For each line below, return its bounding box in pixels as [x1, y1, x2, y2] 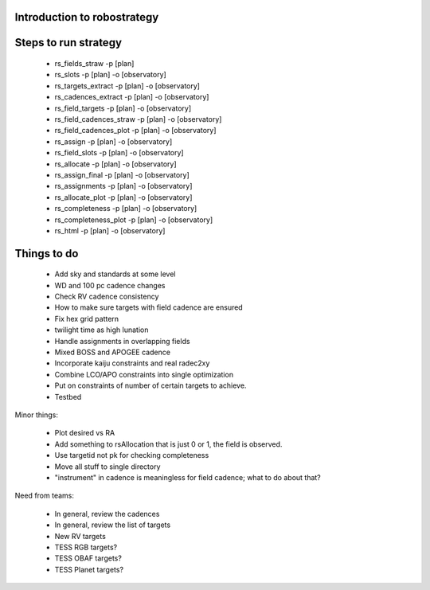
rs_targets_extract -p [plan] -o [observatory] [54, 80, 201, 91]
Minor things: [14, 410, 59, 420]
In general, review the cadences [54, 509, 160, 518]
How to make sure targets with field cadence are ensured [54, 303, 243, 312]
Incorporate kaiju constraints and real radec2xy [54, 358, 210, 368]
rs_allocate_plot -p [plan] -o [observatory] [54, 192, 193, 202]
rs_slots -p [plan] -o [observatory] [54, 70, 166, 80]
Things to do [14, 247, 79, 260]
